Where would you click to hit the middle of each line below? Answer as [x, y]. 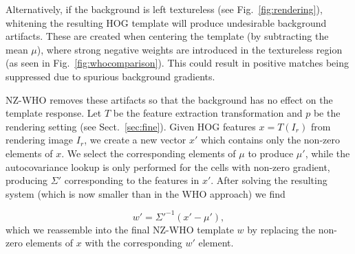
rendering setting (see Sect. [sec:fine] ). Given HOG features [131, 126]
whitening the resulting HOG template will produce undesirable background [166, 22]
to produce [271, 153]
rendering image [40, 140]
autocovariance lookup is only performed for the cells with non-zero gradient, [168, 166]
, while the [327, 153]
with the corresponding [133, 243]
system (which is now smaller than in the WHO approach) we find [146, 193]
